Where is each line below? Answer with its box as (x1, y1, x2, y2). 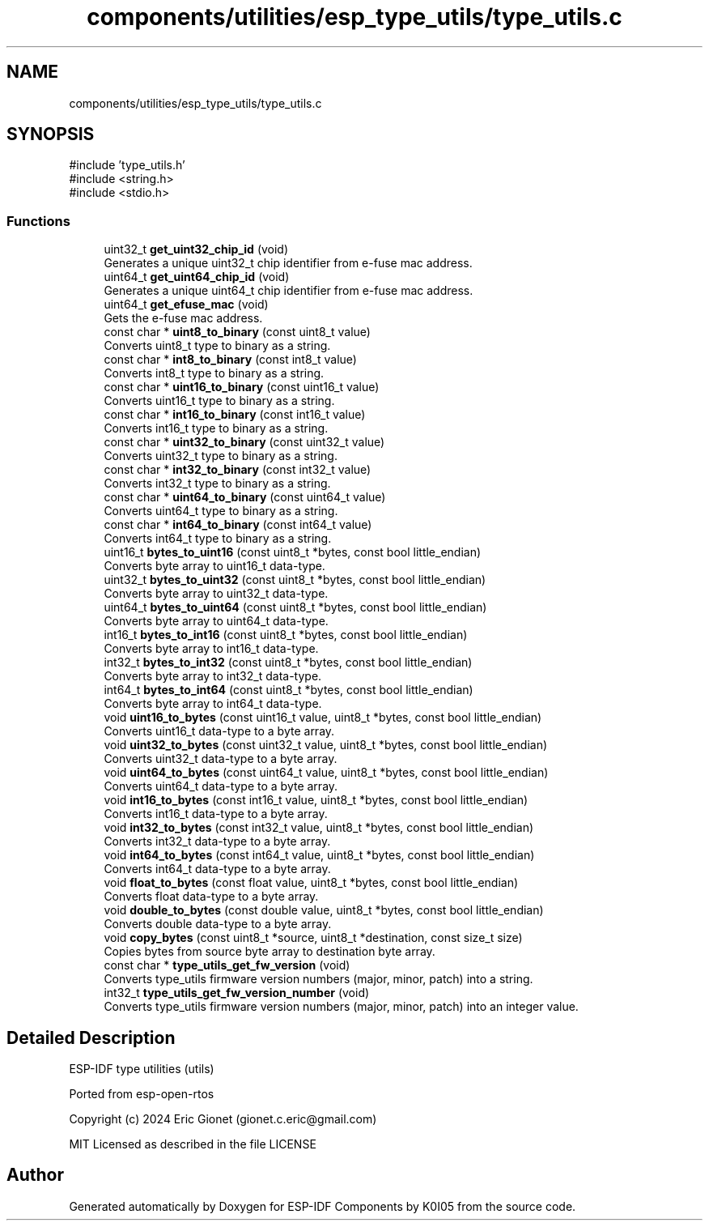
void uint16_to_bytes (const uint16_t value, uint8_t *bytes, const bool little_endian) (104, 710, 542, 725)
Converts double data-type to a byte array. (104, 917, 332, 931)
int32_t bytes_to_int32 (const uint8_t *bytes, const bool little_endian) (104, 655, 473, 670)
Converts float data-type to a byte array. (104, 889, 319, 904)
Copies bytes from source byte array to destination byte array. (104, 944, 435, 959)
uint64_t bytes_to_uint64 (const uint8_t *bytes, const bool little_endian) (104, 600, 487, 615)
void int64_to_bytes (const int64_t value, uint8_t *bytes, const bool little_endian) (104, 848, 535, 863)
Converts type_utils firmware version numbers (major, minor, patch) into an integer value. (104, 999, 579, 1014)
